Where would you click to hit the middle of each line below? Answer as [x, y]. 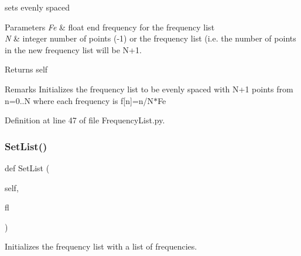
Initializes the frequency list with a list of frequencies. [101, 246]
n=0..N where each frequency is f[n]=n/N [79, 100]
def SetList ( [27, 167]
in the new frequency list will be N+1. [73, 49]
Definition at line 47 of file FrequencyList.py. [85, 120]
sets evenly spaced [37, 7]
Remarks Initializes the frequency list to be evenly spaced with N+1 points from [149, 89]
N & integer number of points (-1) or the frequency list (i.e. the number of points [150, 38]
